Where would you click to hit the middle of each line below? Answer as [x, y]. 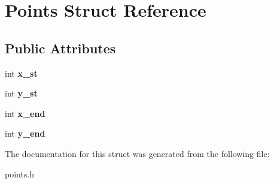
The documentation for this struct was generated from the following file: [137, 153]
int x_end [25, 113]
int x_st [21, 73]
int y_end [25, 133]
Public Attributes [60, 48]
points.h [20, 174]
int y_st [21, 93]
